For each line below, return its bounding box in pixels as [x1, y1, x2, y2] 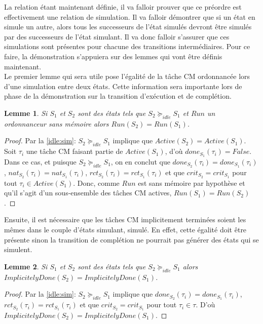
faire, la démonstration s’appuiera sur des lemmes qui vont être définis [4, 51, 222, 61]
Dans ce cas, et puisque [4, 156, 77, 167]
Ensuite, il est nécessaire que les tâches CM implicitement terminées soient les [4, 214, 246, 225]
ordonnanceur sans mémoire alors [4, 118, 109, 129]
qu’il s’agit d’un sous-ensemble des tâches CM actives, [4, 187, 172, 198]
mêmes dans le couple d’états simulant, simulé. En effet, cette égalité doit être [4, 224, 247, 235]
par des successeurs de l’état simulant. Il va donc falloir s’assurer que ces [4, 31, 230, 42]
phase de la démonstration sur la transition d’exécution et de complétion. [4, 91, 232, 101]
